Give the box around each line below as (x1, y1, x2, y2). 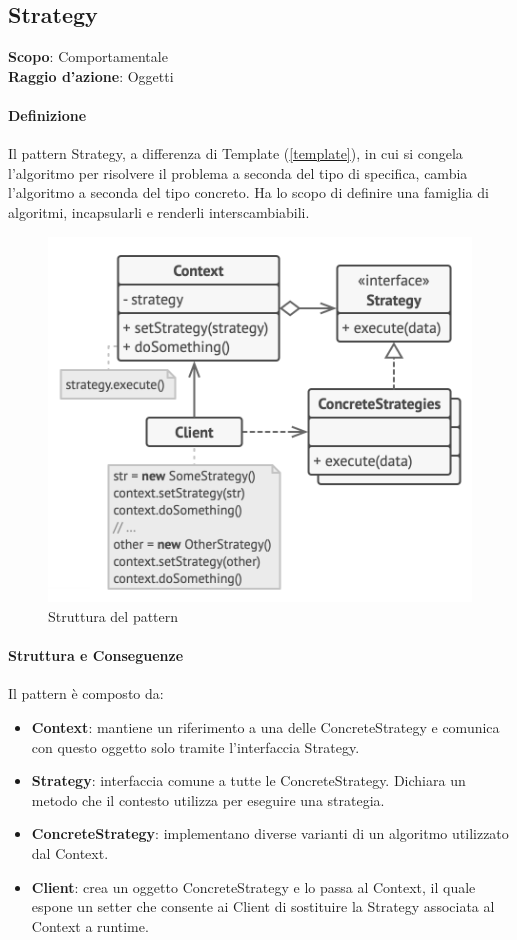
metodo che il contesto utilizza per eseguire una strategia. (31, 789, 385, 810)
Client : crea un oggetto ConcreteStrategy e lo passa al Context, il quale (31, 876, 476, 897)
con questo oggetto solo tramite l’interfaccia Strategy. (31, 736, 360, 757)
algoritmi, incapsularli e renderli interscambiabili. (8, 201, 310, 222)
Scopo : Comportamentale (8, 46, 168, 67)
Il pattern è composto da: (8, 683, 164, 704)
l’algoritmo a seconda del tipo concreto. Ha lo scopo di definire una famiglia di (8, 182, 489, 203)
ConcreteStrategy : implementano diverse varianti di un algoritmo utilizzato (31, 823, 509, 844)
